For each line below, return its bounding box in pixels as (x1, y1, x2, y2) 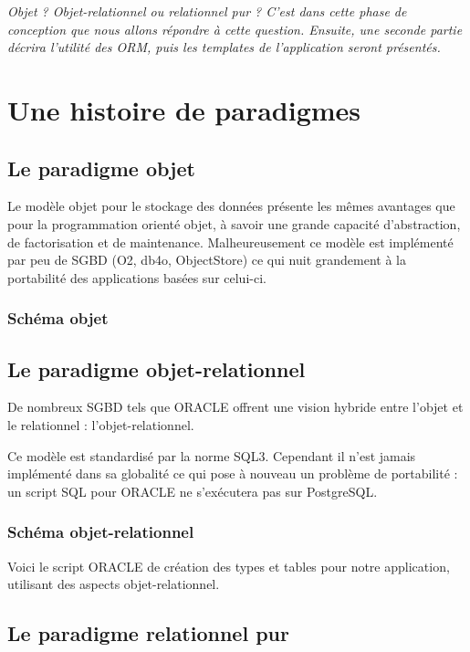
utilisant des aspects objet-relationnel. (7, 574, 220, 594)
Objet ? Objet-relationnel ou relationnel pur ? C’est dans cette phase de (7, 2, 407, 20)
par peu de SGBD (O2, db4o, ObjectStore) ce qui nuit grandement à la (7, 250, 406, 269)
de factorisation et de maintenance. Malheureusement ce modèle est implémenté (7, 232, 454, 251)
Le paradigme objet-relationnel (7, 354, 306, 383)
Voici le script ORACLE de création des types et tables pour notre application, (7, 556, 450, 575)
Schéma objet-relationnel (7, 521, 194, 543)
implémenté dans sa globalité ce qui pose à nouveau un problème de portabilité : (7, 464, 458, 483)
